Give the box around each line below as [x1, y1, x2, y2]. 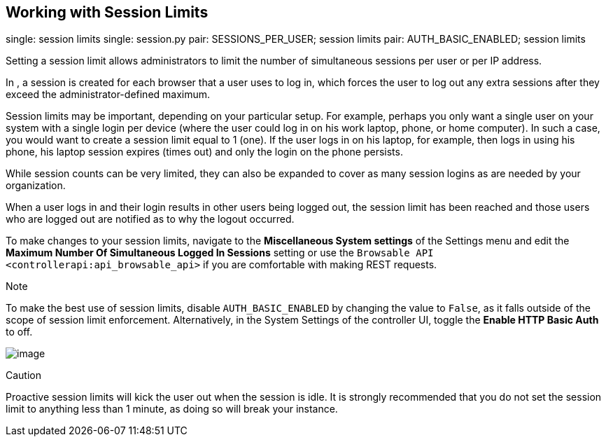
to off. [6, 326, 33, 338]
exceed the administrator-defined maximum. [6, 88, 211, 101]
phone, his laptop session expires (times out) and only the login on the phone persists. [6, 146, 403, 158]
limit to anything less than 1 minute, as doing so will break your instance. [6, 403, 338, 415]
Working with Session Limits [6, 4, 209, 21]
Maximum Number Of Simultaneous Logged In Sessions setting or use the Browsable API [6, 247, 434, 259]
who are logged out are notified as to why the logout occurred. [6, 213, 295, 226]
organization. [6, 179, 66, 192]
